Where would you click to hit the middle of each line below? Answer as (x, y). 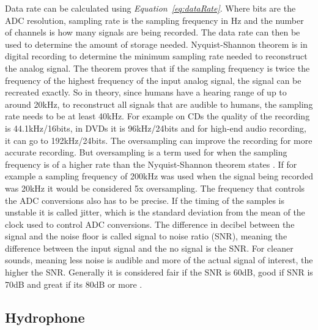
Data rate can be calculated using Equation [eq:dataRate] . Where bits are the (150, 8)
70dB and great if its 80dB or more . (74, 284)
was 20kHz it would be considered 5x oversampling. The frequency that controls (155, 188)
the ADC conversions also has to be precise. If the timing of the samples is (145, 200)
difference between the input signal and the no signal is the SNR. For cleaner (149, 248)
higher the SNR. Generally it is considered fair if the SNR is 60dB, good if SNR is (159, 272)
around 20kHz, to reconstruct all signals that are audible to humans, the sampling (159, 104)
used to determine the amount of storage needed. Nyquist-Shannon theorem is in (156, 44)
